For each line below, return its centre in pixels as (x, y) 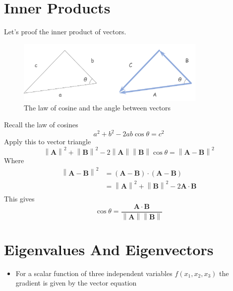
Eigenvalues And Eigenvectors (109, 249)
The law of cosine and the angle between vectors (97, 108)
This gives (19, 199)
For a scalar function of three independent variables (94, 273)
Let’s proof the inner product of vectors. (65, 32)
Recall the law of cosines (41, 124)
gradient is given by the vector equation (76, 283)
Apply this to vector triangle (48, 142)
